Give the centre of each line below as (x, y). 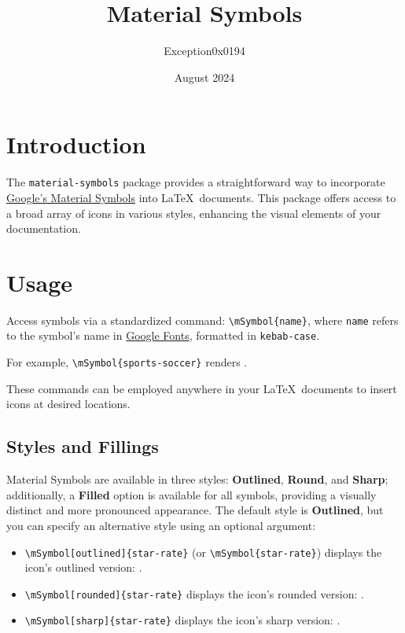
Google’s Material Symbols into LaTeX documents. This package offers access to (201, 197)
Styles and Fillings (83, 446)
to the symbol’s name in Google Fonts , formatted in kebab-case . (163, 335)
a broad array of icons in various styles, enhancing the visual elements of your (194, 213)
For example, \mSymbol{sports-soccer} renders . (127, 362)
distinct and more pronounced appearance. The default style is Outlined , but (195, 510)
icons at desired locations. (68, 404)
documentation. (44, 228)
